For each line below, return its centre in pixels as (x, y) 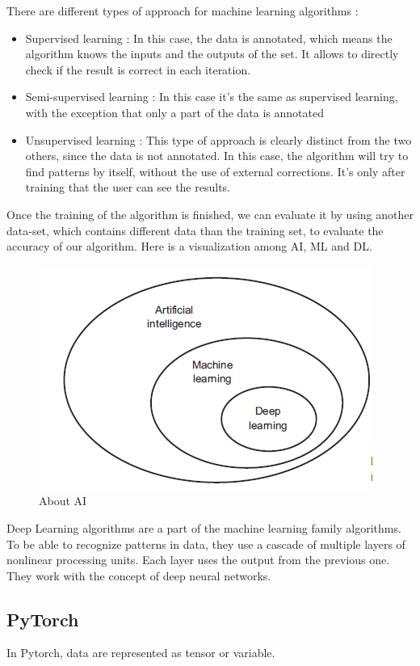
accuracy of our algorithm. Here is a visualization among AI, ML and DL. (189, 246)
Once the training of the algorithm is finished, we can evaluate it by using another (210, 214)
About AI (63, 501)
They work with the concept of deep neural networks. (139, 575)
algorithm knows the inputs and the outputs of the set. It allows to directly (212, 54)
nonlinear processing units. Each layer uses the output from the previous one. (198, 560)
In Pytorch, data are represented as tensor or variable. (141, 653)
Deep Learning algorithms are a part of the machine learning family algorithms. (204, 527)
